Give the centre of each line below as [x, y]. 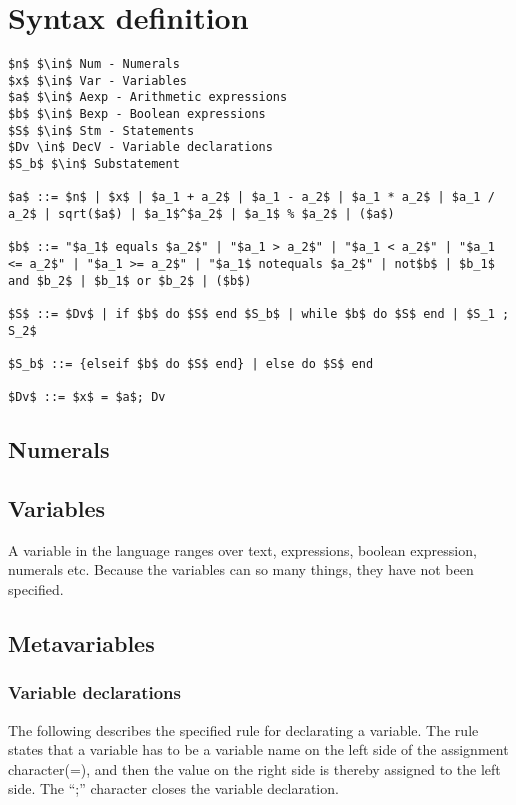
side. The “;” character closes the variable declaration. [173, 788]
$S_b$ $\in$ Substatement [94, 164]
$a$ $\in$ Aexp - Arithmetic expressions [148, 97]
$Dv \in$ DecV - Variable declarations [140, 147]
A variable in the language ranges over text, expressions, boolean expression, [242, 549]
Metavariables [81, 643]
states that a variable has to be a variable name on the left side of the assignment [258, 749]
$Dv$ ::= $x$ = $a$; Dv [87, 397]
